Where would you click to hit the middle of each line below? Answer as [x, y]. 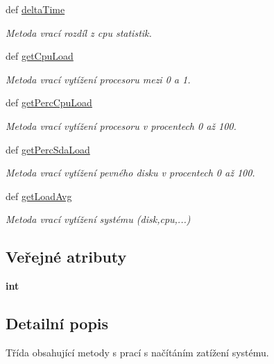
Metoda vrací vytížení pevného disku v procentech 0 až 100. [130, 173]
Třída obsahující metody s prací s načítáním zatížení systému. [137, 352]
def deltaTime [35, 9]
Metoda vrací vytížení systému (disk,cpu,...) [98, 219]
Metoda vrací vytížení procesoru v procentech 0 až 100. [121, 125]
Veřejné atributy [66, 257]
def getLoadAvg [39, 196]
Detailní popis [57, 323]
